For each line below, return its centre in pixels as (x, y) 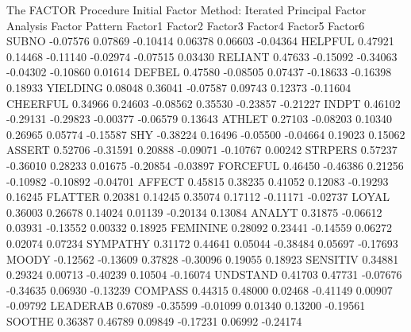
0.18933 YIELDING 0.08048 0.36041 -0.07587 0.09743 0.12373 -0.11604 (179, 87)
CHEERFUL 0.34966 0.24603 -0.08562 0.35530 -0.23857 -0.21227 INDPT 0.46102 (204, 103)
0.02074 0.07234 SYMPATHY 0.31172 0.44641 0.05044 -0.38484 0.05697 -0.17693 (202, 243)
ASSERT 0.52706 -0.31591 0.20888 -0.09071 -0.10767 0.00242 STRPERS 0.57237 (202, 150)
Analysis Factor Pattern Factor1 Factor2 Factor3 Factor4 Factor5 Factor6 (186, 25)
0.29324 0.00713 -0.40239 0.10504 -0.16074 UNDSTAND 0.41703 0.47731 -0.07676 (204, 274)
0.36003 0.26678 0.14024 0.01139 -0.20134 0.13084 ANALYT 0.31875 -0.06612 (194, 212)
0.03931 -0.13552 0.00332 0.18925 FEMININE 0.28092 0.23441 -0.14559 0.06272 (199, 228)
